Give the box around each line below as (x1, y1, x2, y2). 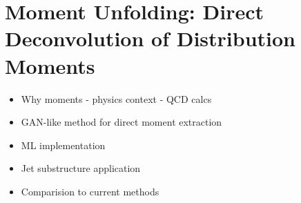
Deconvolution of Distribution (5, 24, 295, 52)
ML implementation (21, 137, 106, 152)
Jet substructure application (21, 161, 141, 175)
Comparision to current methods (21, 184, 159, 198)
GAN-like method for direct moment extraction (21, 115, 222, 129)
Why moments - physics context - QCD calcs (21, 91, 212, 106)
